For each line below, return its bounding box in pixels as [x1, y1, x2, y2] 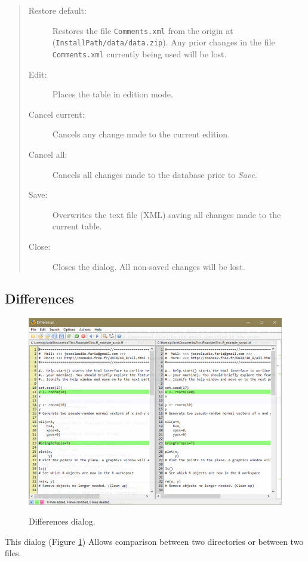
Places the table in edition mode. [52, 88, 173, 100]
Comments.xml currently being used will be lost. [52, 47, 227, 60]
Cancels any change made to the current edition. [52, 128, 230, 140]
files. [5, 547, 21, 559]
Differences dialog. [29, 515, 96, 528]
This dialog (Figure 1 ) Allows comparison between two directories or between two [5, 535, 304, 547]
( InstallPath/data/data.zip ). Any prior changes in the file [52, 36, 275, 48]
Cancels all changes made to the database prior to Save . [52, 168, 257, 180]
